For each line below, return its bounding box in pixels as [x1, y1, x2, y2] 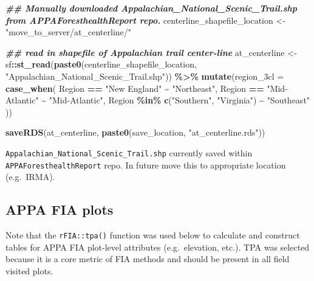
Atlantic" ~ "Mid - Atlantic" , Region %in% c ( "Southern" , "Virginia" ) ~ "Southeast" [5, 94, 310, 106]
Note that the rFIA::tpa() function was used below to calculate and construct [5, 229, 300, 241]
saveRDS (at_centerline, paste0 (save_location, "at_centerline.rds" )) [5, 126, 265, 139]
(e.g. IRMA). [5, 170, 55, 183]
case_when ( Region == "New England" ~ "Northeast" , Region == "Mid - [5, 82, 288, 94]
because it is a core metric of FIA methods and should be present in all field [5, 252, 290, 265]
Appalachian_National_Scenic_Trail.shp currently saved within [5, 146, 253, 159]
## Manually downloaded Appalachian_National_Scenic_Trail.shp [5, 2, 298, 14]
